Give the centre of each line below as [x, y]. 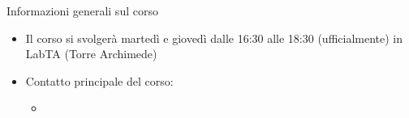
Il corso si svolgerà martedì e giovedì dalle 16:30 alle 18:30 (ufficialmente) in [214, 38]
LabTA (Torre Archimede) [91, 54]
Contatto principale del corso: [99, 80]
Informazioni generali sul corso [82, 11]
